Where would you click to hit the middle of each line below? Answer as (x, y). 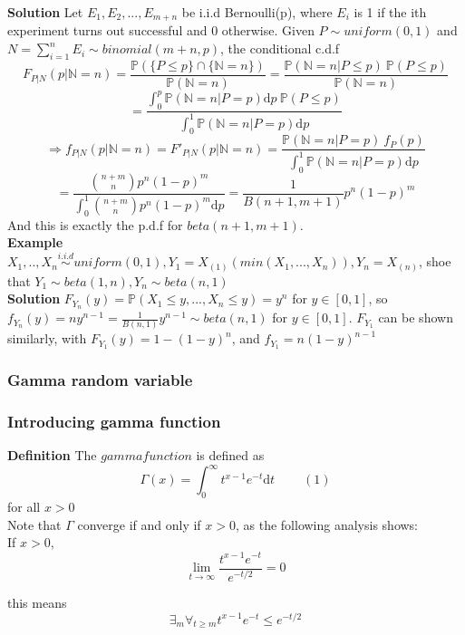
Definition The (52, 455)
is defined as (230, 455)
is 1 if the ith (390, 12)
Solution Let (45, 12)
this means (37, 602)
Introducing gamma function (114, 422)
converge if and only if (139, 524)
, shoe (435, 261)
